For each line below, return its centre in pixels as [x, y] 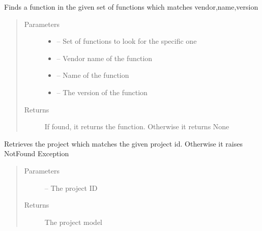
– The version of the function [102, 92]
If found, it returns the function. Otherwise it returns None [137, 126]
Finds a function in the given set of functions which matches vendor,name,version [131, 7]
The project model [74, 222]
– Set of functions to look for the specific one [127, 41]
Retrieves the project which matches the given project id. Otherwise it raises [123, 143]
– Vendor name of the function [105, 58]
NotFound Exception [37, 153]
